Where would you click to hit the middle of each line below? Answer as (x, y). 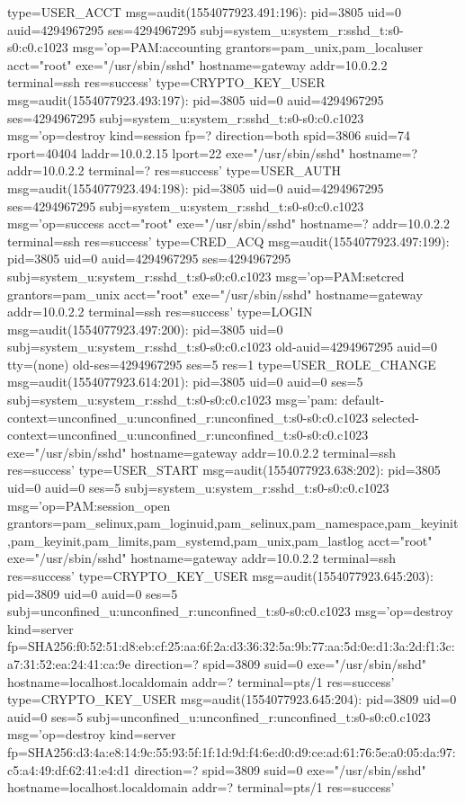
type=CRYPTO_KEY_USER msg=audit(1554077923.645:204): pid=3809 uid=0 (232, 699)
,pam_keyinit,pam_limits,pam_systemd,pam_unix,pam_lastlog (186, 540)
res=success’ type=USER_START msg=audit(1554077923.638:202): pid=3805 (224, 470)
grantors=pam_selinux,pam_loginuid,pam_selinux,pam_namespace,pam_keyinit (233, 523)
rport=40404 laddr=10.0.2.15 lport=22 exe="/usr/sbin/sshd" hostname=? (213, 152)
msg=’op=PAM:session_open (89, 505)
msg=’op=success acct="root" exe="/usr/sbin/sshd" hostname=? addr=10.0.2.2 (228, 223)
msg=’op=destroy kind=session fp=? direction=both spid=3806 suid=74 (209, 135)
